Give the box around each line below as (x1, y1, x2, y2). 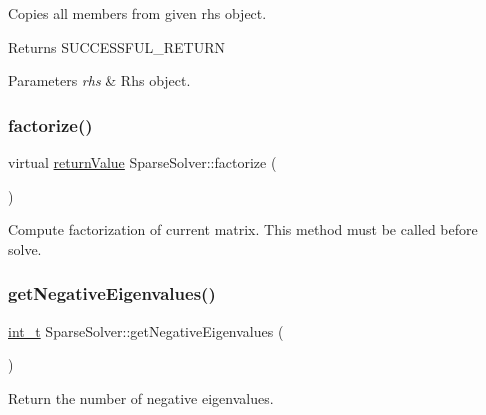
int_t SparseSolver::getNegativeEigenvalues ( (8, 320, 284, 341)
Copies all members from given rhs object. (8, 3, 267, 23)
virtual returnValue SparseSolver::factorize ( (8, 152, 277, 172)
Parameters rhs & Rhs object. (8, 70, 191, 91)
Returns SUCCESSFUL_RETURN (8, 36, 225, 57)
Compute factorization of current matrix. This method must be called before (8, 219, 478, 240)
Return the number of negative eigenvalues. (8, 387, 274, 408)
